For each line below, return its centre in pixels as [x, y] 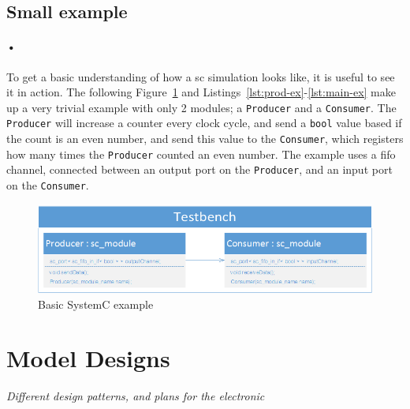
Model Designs [88, 358]
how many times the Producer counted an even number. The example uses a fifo [201, 154]
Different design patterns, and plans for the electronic [136, 396]
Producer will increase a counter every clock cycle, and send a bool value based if [204, 123]
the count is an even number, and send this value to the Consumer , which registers [205, 139]
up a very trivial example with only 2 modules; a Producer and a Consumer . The [201, 107]
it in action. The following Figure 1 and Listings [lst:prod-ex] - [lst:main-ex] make [201, 92]
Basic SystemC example [96, 304]
